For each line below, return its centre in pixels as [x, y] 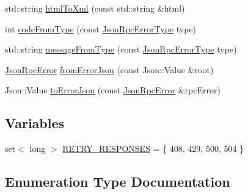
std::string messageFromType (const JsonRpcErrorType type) [121, 49]
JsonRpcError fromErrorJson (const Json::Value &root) [109, 69]
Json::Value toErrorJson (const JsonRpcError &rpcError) [113, 90]
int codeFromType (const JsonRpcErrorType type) [101, 28]
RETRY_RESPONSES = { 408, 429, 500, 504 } [153, 149]
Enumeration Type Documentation [118, 181]
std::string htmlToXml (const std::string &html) [95, 8]
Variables [35, 123]
